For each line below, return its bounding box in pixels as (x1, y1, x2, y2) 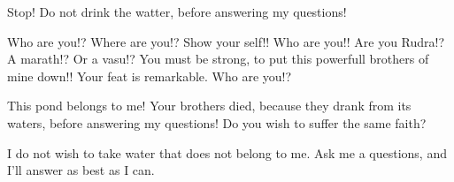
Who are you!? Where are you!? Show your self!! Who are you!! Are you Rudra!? (7, 32, 445, 50)
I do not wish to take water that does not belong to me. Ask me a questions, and (7, 143, 447, 162)
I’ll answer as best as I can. (7, 161, 155, 179)
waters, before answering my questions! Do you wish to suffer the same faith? (7, 113, 427, 132)
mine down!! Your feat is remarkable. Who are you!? (7, 66, 292, 85)
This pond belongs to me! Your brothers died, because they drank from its (7, 96, 412, 115)
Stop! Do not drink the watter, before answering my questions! (7, 3, 347, 20)
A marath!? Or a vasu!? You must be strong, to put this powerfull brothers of (7, 49, 429, 68)
